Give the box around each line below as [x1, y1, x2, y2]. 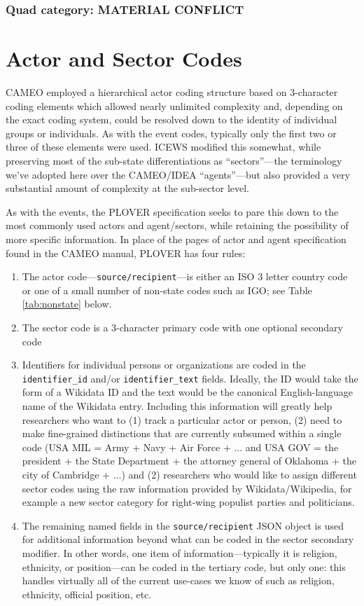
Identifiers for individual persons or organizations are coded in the [22, 357, 306, 372]
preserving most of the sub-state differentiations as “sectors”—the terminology [6, 153, 342, 167]
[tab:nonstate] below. [22, 296, 112, 311]
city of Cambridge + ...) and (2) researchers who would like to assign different [22, 467, 357, 481]
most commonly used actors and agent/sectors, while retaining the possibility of [6, 218, 349, 233]
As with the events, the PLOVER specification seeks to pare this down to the [6, 204, 339, 219]
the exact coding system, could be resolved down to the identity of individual [6, 112, 337, 127]
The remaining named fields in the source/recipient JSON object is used [22, 518, 344, 532]
